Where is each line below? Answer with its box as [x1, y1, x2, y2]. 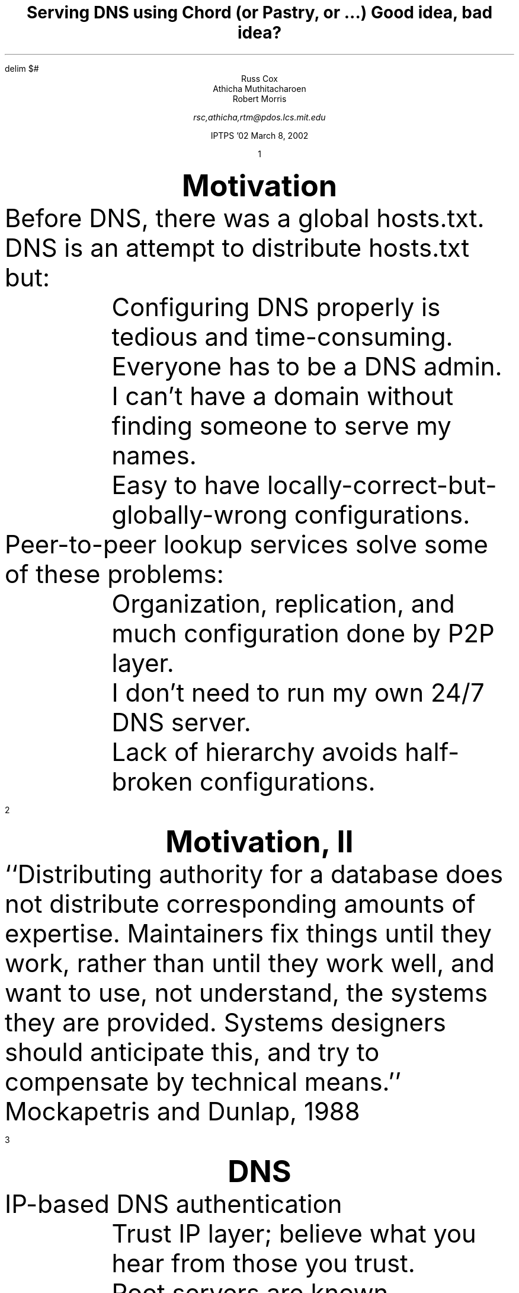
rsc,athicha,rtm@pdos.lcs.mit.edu [193, 112, 326, 122]
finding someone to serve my [111, 410, 451, 441]
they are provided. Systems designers [5, 1007, 446, 1037]
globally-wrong [111, 499, 288, 530]
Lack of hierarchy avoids [111, 737, 398, 767]
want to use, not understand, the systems [5, 977, 488, 1008]
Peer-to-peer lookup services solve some [5, 529, 488, 559]
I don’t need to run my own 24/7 [111, 677, 485, 708]
